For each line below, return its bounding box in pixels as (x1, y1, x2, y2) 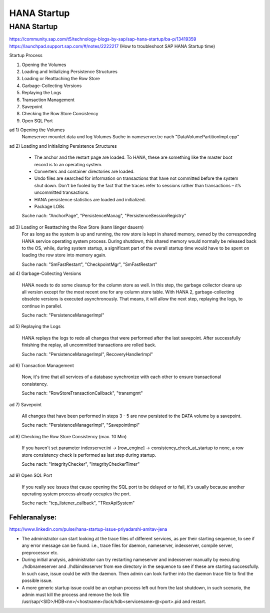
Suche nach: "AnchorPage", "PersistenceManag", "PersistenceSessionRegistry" (21, 213, 186, 219)
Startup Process (9, 53, 42, 59)
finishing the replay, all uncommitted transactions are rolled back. (21, 342, 156, 348)
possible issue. (21, 577, 52, 583)
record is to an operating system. (34, 161, 102, 167)
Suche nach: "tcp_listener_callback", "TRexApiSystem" (21, 500, 135, 506)
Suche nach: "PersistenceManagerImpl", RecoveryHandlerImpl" (21, 351, 153, 357)
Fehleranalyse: (9, 513, 57, 522)
